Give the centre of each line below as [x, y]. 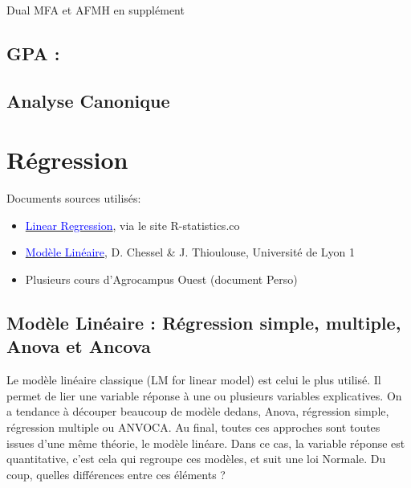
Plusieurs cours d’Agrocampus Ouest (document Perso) [161, 279]
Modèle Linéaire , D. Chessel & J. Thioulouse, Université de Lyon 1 [190, 252]
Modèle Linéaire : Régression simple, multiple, [204, 323]
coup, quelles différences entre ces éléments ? [116, 474]
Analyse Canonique [88, 100]
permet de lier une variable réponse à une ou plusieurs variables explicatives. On [204, 395]
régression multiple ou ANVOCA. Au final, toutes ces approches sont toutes [193, 427]
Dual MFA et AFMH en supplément [96, 10]
